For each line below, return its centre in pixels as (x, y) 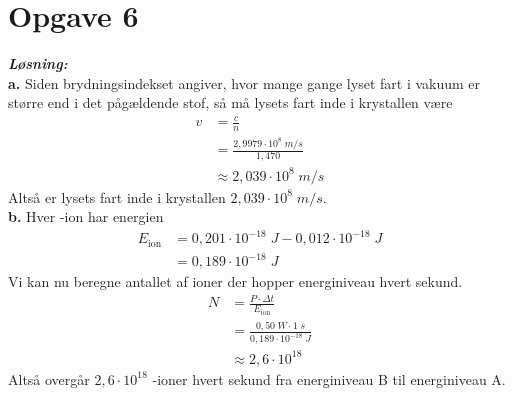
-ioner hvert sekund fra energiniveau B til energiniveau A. (329, 378)
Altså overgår (49, 378)
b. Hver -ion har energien (86, 216)
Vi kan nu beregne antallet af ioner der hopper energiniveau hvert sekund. (235, 281)
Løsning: (38, 63)
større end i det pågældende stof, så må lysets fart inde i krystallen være (230, 102)
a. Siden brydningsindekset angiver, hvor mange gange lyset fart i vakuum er (244, 82)
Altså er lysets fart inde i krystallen (117, 196)
